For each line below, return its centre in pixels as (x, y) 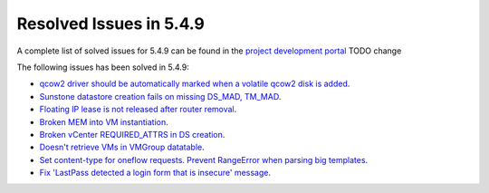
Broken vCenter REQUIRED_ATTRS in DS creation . (132, 134)
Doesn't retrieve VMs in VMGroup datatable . (122, 147)
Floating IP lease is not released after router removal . (138, 110)
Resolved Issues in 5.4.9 (111, 24)
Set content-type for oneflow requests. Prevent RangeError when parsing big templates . (204, 159)
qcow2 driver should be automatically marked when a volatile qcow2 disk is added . (195, 84)
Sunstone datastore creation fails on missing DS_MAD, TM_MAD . (160, 96)
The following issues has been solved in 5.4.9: (103, 67)
